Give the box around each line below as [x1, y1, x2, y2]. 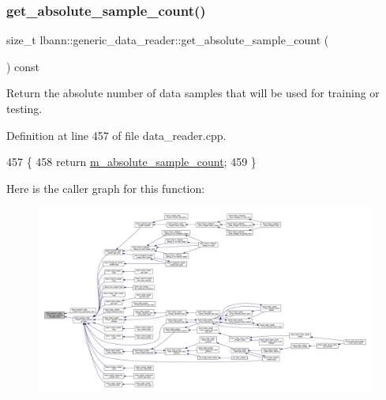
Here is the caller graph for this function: [6, 179, 205, 196]
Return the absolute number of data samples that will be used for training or [6, 85, 380, 101]
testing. [6, 100, 43, 116]
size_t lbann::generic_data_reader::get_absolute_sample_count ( [6, 32, 329, 48]
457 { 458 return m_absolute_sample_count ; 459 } [6, 153, 257, 170]
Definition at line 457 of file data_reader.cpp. [6, 126, 227, 143]
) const [6, 58, 40, 74]
